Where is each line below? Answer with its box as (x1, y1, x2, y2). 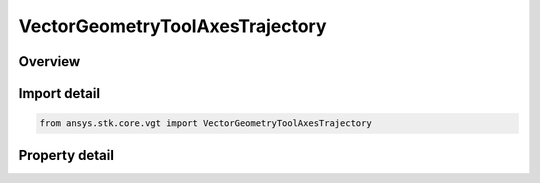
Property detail (18, 146, 115, 164)
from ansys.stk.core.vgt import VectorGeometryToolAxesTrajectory (39, 118, 372, 129)
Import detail (18, 85, 100, 102)
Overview (18, 53, 81, 70)
